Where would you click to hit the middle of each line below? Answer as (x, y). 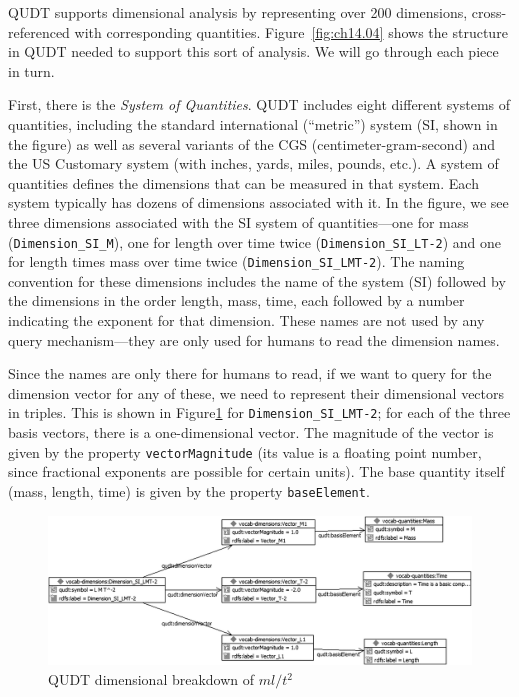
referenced (39, 31)
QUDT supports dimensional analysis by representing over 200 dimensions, (238, 12)
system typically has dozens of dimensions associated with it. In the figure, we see (258, 202)
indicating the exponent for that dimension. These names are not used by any (246, 320)
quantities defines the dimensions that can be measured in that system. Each (243, 182)
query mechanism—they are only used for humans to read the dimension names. (254, 339)
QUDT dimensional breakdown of (151, 679)
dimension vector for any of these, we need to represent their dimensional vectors (256, 392)
